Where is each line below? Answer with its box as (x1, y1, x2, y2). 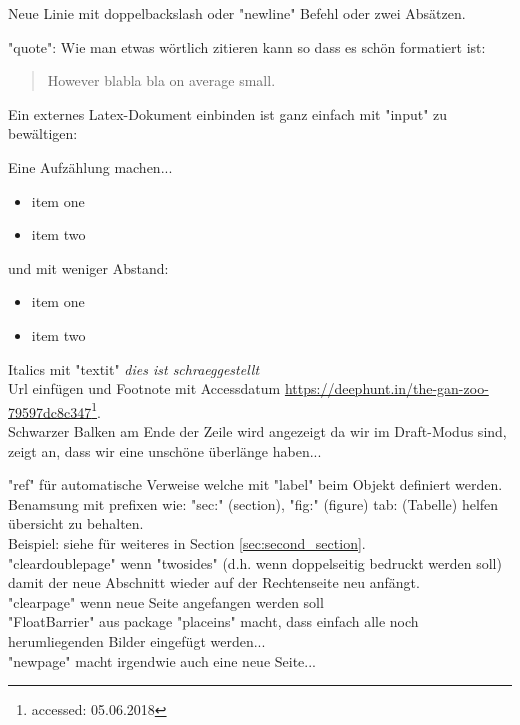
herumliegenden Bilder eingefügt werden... (8, 630, 266, 651)
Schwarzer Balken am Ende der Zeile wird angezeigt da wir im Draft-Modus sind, (8, 420, 507, 441)
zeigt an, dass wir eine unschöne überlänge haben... (8, 440, 322, 461)
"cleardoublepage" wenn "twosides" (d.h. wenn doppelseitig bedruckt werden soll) (8, 552, 502, 573)
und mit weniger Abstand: (8, 257, 169, 278)
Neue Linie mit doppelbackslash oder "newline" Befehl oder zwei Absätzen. (8, 3, 466, 23)
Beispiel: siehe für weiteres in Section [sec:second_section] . (8, 532, 366, 553)
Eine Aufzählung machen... (8, 156, 173, 177)
